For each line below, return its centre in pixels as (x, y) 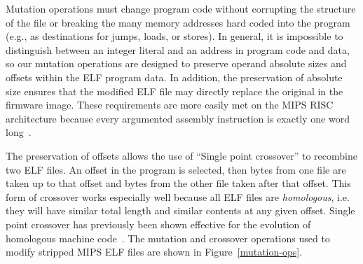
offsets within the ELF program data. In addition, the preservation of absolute (174, 77)
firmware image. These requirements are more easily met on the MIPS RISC (170, 105)
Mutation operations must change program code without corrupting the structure (181, 8)
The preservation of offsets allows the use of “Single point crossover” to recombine (181, 155)
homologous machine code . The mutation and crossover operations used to (168, 238)
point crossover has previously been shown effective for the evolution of (158, 224)
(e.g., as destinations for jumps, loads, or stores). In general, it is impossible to (174, 36)
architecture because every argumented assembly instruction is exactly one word (178, 118)
